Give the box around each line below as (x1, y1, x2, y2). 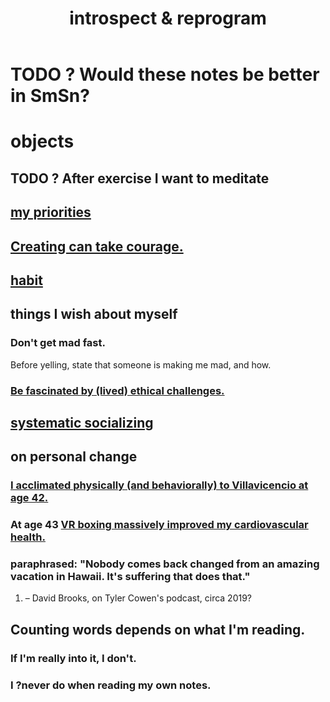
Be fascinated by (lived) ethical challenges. (10, 383, 225, 397)
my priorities (10, 204, 92, 221)
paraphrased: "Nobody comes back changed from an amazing (10, 557, 320, 571)
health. (10, 530, 46, 544)
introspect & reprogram (69, 7, 267, 30)
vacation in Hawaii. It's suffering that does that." (10, 570, 251, 584)
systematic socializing (10, 414, 154, 431)
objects (10, 130, 75, 153)
